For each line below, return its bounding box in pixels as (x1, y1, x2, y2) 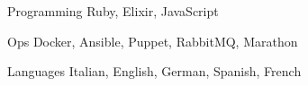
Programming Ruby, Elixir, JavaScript (7, 2, 219, 20)
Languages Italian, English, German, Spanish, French (7, 62, 302, 81)
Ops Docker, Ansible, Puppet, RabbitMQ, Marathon (7, 31, 298, 50)
